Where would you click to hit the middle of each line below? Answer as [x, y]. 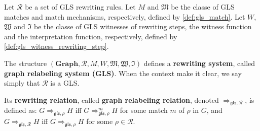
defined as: [21, 110]
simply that [22, 83]
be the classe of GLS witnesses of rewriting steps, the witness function [143, 26]
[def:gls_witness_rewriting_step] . [57, 46]
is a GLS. [65, 83]
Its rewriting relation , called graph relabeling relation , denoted [112, 100]
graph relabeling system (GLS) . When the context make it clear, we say [123, 73]
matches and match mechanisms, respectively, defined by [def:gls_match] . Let [125, 16]
